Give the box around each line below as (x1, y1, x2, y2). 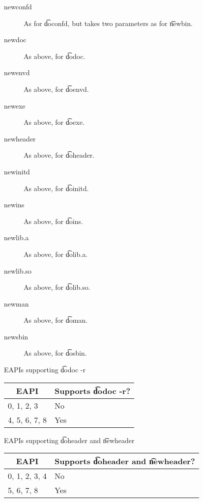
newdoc (4, 34, 27, 45)
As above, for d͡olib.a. (24, 249, 88, 259)
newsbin (4, 331, 29, 341)
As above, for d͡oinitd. (24, 183, 89, 193)
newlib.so (4, 265, 32, 276)
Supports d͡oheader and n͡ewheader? (55, 455, 195, 467)
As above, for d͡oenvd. (24, 84, 89, 94)
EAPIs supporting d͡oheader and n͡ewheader (4, 435, 135, 445)
